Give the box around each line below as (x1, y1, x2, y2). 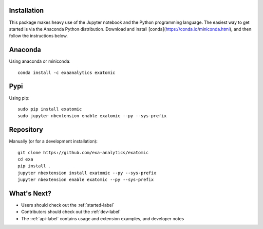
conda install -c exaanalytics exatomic (18, 70, 115, 75)
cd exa (18, 156, 34, 162)
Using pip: (9, 95, 30, 101)
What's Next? (9, 189, 52, 197)
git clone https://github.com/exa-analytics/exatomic (18, 150, 149, 155)
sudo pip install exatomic (18, 106, 82, 112)
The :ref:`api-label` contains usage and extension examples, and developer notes (21, 215, 184, 221)
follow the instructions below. (9, 33, 68, 39)
